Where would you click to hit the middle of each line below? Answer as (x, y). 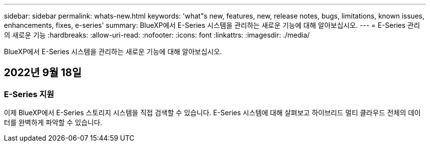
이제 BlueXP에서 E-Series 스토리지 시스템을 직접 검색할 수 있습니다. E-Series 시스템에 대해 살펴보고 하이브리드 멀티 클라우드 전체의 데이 (212, 113)
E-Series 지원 (29, 94)
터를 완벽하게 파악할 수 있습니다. (53, 123)
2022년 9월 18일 (43, 73)
